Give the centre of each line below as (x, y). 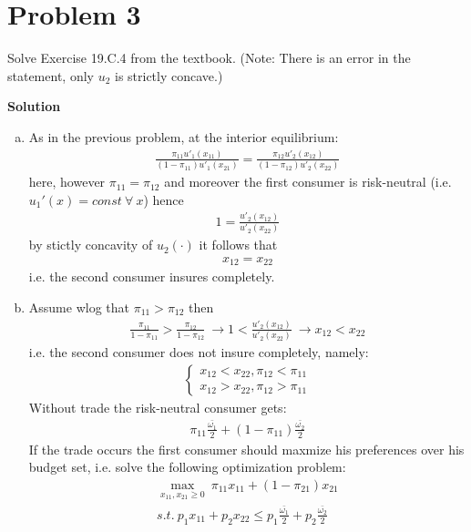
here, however (67, 182)
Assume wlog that (79, 307)
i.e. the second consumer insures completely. (152, 276)
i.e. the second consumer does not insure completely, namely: (199, 352)
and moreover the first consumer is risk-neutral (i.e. (308, 182)
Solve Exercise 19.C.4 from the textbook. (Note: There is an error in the (209, 58)
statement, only (51, 75)
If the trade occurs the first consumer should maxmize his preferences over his (246, 449)
